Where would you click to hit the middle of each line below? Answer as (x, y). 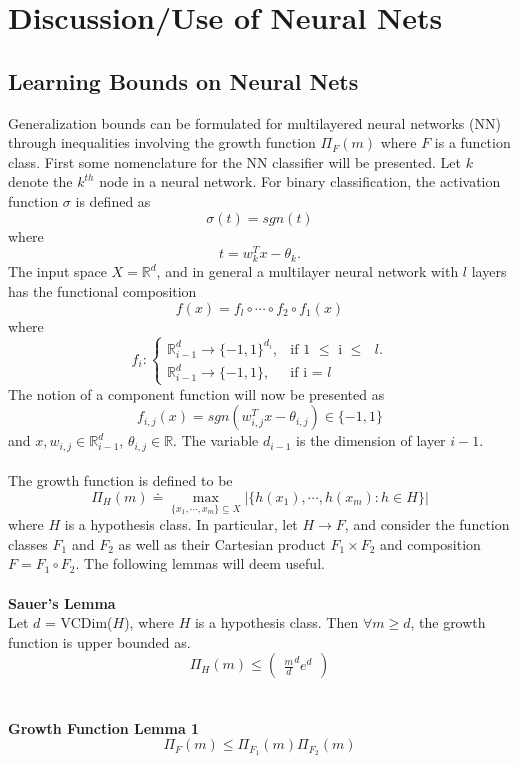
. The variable (216, 440)
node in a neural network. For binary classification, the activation (300, 181)
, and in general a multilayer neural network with (307, 271)
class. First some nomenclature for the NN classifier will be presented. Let (234, 161)
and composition (430, 543)
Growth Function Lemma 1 (104, 727)
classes (28, 543)
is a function (472, 142)
